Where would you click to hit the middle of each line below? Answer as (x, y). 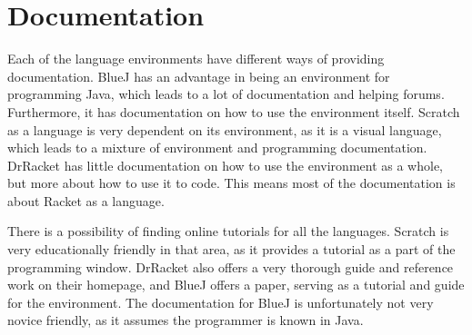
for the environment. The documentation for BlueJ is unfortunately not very (221, 302)
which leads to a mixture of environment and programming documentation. (217, 148)
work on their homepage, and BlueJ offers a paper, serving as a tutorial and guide (236, 285)
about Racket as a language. (86, 200)
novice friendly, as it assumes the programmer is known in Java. (186, 320)
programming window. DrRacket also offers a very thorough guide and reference (231, 266)
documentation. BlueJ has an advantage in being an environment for (199, 76)
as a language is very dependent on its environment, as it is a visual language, (225, 129)
